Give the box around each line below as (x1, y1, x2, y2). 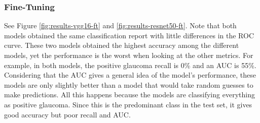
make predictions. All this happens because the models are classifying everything (4, 89, 255, 100)
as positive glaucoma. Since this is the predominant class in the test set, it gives (4, 99, 252, 109)
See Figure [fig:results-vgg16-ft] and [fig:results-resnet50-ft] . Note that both (4, 20, 237, 31)
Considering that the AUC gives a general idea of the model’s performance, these (4, 70, 256, 80)
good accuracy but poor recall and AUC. (4, 109, 131, 119)
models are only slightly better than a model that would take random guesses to (4, 79, 253, 90)
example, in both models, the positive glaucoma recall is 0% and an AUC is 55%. (4, 59, 256, 70)
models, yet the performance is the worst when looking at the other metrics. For (4, 50, 253, 60)
